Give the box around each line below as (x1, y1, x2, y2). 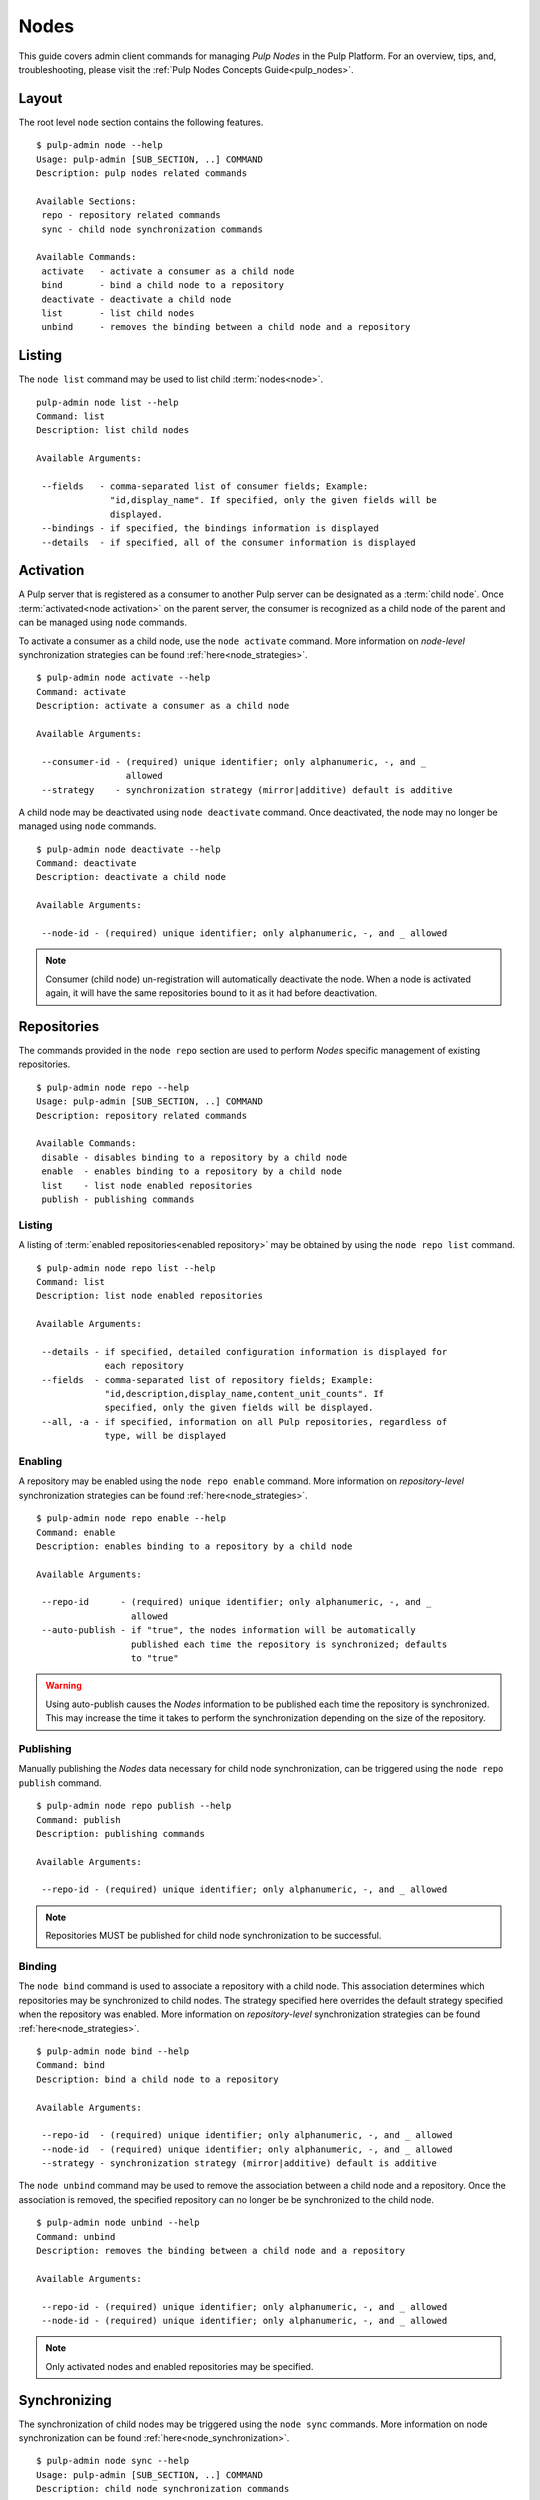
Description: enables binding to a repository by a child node (36, 1540, 353, 1552)
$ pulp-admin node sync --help (36, 2455, 190, 2467)
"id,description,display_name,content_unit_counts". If (104, 1388, 385, 1400)
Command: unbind (36, 2231, 116, 2242)
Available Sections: (36, 195, 137, 207)
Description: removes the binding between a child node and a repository (36, 2245, 406, 2257)
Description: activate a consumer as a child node (36, 700, 290, 712)
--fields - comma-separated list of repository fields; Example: (41, 1374, 374, 1385)
